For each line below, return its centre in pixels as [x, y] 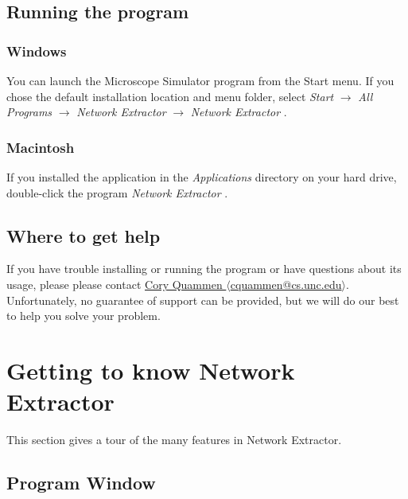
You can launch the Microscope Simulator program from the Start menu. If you [200, 80]
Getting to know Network [151, 370]
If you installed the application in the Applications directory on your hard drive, [202, 177]
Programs [29, 112]
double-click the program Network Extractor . [117, 192]
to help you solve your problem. [84, 316]
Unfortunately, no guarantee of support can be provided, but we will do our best [203, 300]
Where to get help [84, 235]
